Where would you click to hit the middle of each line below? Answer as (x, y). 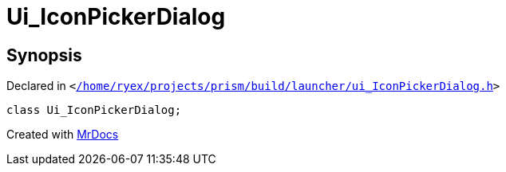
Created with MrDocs (63, 135)
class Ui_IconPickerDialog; (94, 110)
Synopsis (44, 55)
